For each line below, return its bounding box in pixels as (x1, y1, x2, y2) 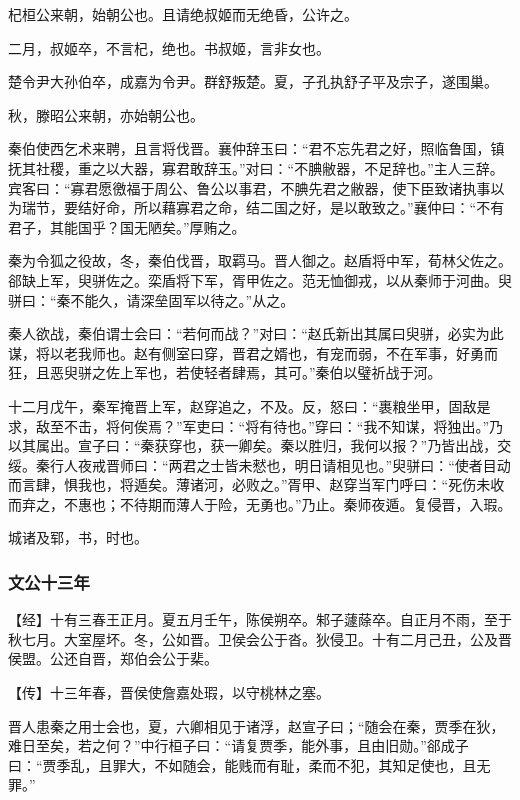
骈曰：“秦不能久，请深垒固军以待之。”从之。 (8, 289, 295, 310)
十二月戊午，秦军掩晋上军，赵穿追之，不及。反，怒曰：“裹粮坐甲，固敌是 (8, 395, 491, 416)
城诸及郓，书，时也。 (8, 527, 148, 548)
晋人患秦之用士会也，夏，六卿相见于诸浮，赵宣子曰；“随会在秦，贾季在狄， (8, 715, 505, 736)
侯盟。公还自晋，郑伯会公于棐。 (8, 648, 218, 669)
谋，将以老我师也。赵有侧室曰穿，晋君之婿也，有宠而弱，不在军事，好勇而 (8, 342, 498, 363)
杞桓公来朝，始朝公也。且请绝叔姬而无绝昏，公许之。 (8, 4, 358, 24)
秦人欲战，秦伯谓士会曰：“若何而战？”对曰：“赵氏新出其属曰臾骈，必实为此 (8, 323, 504, 344)
